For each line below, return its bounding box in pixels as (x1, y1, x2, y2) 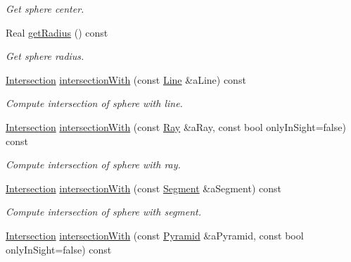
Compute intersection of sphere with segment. (6, 204, 202, 219)
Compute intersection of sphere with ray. (6, 157, 181, 172)
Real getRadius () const (6, 25, 108, 39)
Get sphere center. (6, 1, 84, 15)
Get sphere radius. (6, 49, 84, 63)
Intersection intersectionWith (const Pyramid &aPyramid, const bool (6, 227, 304, 242)
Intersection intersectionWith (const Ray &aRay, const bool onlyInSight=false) (6, 119, 346, 134)
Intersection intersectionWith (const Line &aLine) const (6, 72, 246, 87)
